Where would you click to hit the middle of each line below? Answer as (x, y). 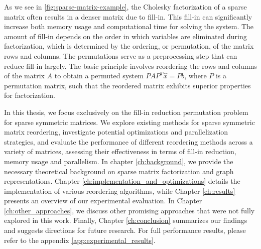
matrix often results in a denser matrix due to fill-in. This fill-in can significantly (128, 16)
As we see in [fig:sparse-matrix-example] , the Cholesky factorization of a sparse (125, 7)
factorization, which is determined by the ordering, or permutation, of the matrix (129, 46)
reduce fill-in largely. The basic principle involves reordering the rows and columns (130, 66)
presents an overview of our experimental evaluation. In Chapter (103, 201)
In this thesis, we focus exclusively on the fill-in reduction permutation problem (126, 112)
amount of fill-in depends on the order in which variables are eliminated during (125, 36)
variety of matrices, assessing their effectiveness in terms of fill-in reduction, (120, 151)
